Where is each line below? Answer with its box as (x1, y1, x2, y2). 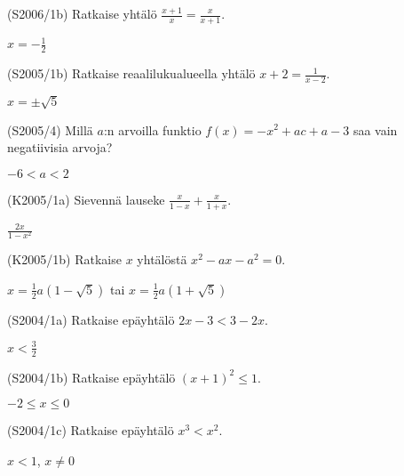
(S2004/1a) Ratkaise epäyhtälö (7, 310, 175, 328)
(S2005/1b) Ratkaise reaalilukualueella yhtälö (7, 64, 256, 83)
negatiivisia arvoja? (7, 138, 113, 157)
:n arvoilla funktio (103, 120, 202, 139)
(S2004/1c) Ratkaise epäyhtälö (7, 421, 174, 440)
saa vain (353, 120, 398, 139)
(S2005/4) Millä (7, 120, 93, 139)
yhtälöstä (137, 250, 187, 269)
